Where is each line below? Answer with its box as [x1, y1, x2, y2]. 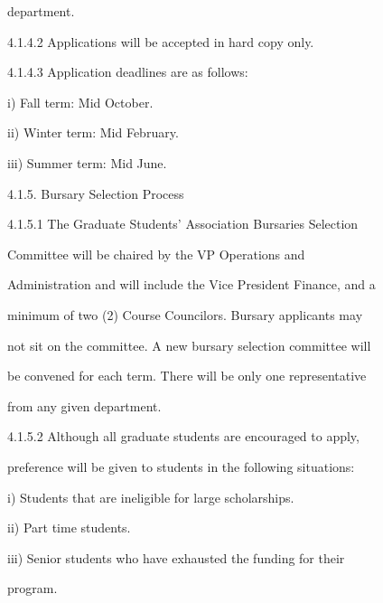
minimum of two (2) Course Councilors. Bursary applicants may [7, 305, 363, 324]
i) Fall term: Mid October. [7, 92, 154, 111]
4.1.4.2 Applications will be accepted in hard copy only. [7, 32, 314, 51]
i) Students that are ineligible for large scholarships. [7, 487, 294, 506]
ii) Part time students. [7, 518, 131, 537]
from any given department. [7, 396, 162, 415]
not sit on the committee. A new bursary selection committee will [7, 335, 371, 354]
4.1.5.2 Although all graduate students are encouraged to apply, [7, 427, 360, 446]
